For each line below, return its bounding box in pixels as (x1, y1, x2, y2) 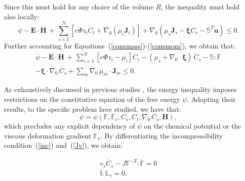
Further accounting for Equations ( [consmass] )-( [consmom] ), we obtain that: (4, 41, 236, 51)
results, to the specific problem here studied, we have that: (4, 103, 181, 114)
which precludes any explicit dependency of (4, 121, 135, 131)
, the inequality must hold (161, 1, 240, 11)
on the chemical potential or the (144, 121, 241, 131)
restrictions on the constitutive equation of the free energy (4, 94, 180, 104)
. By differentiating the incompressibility (100, 130, 223, 140)
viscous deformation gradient (4, 130, 91, 140)
